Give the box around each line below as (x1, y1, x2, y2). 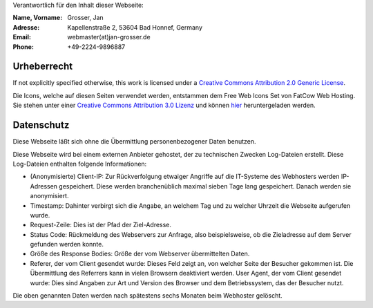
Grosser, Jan (67, 14, 104, 22)
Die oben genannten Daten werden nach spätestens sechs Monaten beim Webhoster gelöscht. (12, 291, 283, 300)
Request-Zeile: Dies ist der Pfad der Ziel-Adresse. (30, 221, 172, 229)
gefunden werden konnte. (30, 240, 104, 249)
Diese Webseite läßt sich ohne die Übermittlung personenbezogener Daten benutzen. (12, 137, 256, 146)
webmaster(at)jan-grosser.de (67, 33, 151, 41)
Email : (12, 33, 31, 41)
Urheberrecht (12, 61, 73, 73)
